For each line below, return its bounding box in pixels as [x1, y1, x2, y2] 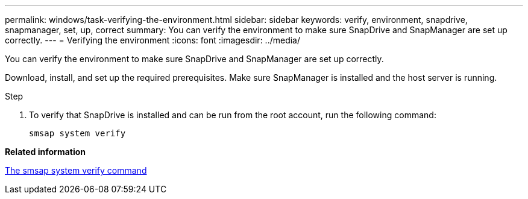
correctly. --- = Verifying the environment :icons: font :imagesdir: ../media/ [5, 35, 301, 45]
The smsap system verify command [5, 165, 147, 175]
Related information [5, 147, 86, 157]
